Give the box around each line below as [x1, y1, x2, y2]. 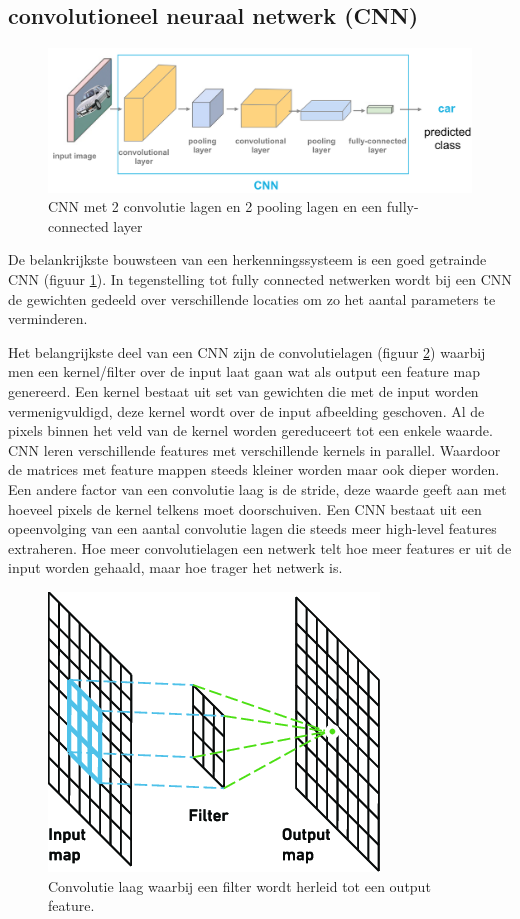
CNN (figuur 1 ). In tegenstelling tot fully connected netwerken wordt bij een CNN [8, 269, 512, 290]
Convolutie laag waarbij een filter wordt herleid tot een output [48, 875, 431, 896]
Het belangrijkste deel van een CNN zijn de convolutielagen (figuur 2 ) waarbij [8, 341, 486, 362]
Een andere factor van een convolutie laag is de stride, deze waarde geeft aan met [8, 479, 507, 500]
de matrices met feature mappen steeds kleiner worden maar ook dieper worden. [8, 459, 500, 480]
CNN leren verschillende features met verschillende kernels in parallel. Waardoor [8, 439, 501, 460]
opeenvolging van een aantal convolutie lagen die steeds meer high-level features [8, 518, 497, 539]
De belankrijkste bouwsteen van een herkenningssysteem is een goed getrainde [8, 249, 487, 270]
